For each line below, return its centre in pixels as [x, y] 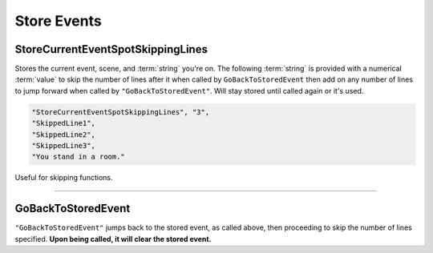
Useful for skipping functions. [64, 178]
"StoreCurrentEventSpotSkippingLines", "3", [121, 112]
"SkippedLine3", [64, 145]
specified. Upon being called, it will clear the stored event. [113, 239]
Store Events [58, 21]
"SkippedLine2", [64, 135]
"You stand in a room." [79, 157]
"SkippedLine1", [64, 123]
